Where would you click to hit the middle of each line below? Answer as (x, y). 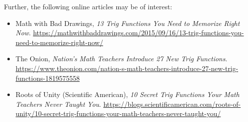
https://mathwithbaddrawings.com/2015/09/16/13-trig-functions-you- (138, 33)
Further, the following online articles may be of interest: (88, 6)
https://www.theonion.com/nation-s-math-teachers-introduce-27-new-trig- (127, 68)
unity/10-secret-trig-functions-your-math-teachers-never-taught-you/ (118, 113)
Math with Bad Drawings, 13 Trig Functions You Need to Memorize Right (128, 23)
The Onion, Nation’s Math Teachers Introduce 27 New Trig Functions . (121, 59)
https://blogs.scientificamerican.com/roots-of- (172, 104)
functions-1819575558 (48, 78)
